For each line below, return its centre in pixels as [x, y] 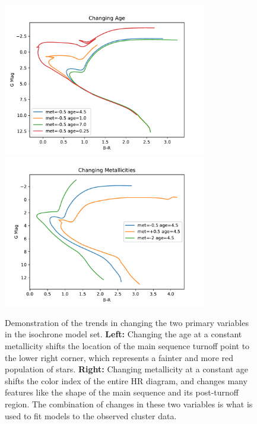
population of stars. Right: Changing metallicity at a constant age [127, 369]
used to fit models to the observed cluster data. [91, 415]
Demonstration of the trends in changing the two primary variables [127, 322]
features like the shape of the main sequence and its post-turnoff [122, 392]
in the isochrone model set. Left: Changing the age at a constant [123, 334]
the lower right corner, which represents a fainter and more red [119, 357]
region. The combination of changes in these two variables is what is [129, 404]
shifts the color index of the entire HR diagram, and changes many [126, 380]
